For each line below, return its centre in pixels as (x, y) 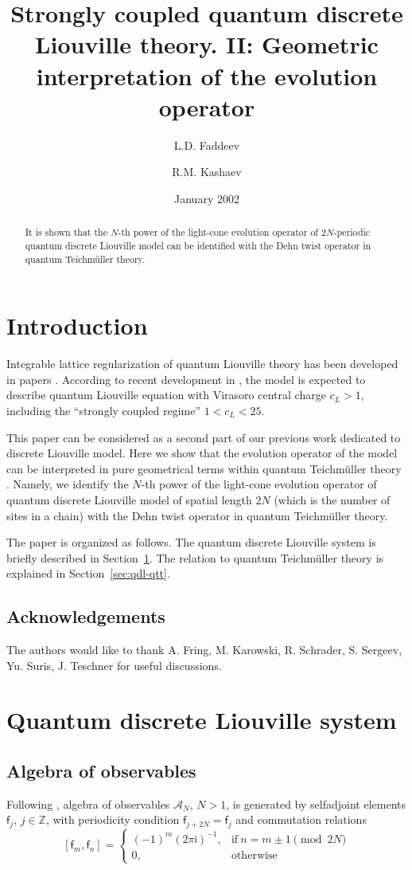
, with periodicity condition (113, 819)
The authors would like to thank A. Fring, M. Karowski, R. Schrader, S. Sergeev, (204, 650)
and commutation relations (301, 819)
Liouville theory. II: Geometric (207, 44)
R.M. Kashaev (207, 172)
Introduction (77, 325)
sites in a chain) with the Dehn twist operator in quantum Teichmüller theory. (197, 515)
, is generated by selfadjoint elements (316, 803)
